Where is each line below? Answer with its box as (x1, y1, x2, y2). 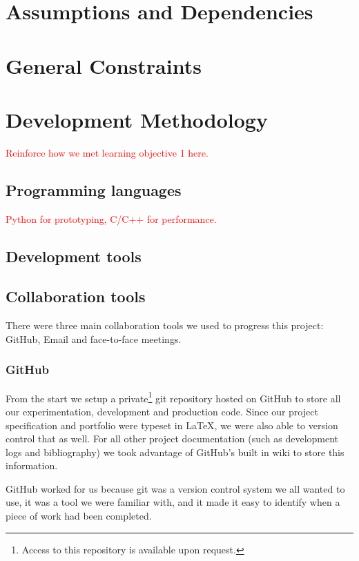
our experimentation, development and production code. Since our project (6, 404, 318, 418)
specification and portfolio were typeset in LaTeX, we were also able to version (6, 417, 338, 432)
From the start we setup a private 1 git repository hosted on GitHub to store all (6, 388, 341, 405)
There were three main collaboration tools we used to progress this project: (6, 318, 324, 333)
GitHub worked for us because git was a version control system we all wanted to (6, 481, 345, 495)
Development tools (6, 245, 142, 266)
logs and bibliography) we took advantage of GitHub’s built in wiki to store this (6, 444, 345, 459)
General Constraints (6, 51, 202, 79)
